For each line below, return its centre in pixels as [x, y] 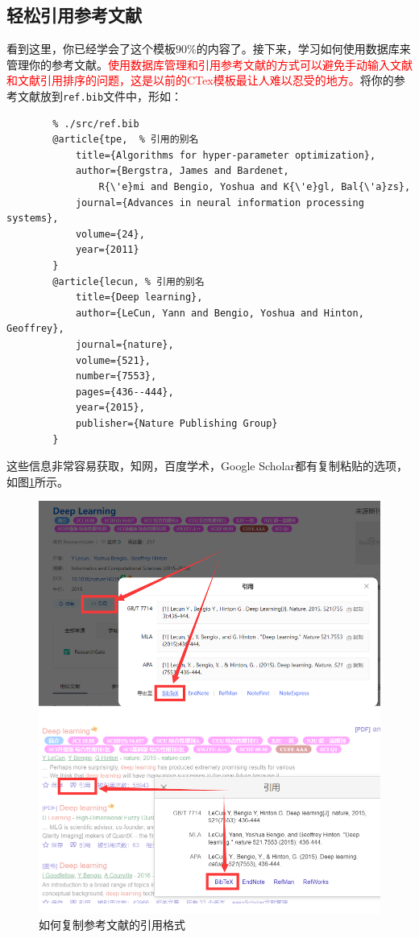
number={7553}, [116, 376]
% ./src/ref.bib [96, 124]
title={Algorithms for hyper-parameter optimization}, [226, 155]
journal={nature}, [124, 344]
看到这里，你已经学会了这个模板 [91, 49]
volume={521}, [113, 360]
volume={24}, [110, 234]
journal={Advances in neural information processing [220, 202]
